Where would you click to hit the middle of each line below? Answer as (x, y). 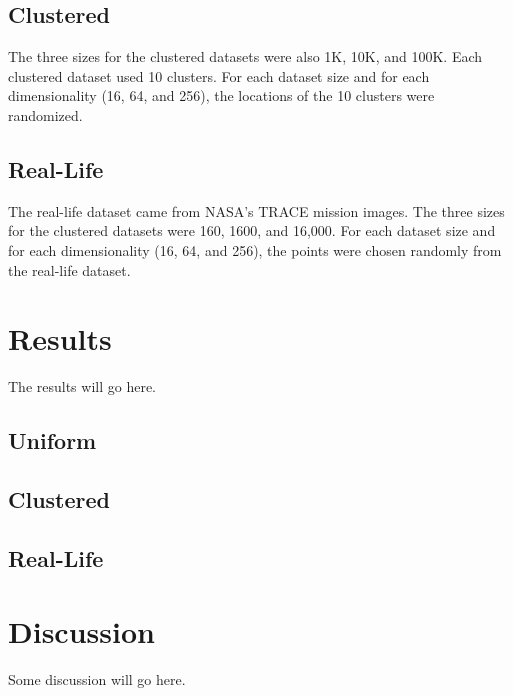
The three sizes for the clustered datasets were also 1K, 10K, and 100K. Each (245, 56)
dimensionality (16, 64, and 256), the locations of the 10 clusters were (221, 95)
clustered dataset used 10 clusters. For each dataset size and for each (219, 75)
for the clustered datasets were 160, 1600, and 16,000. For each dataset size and (252, 230)
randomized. (45, 114)
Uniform (52, 440)
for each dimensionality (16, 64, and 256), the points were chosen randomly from (255, 249)
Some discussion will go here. (97, 679)
